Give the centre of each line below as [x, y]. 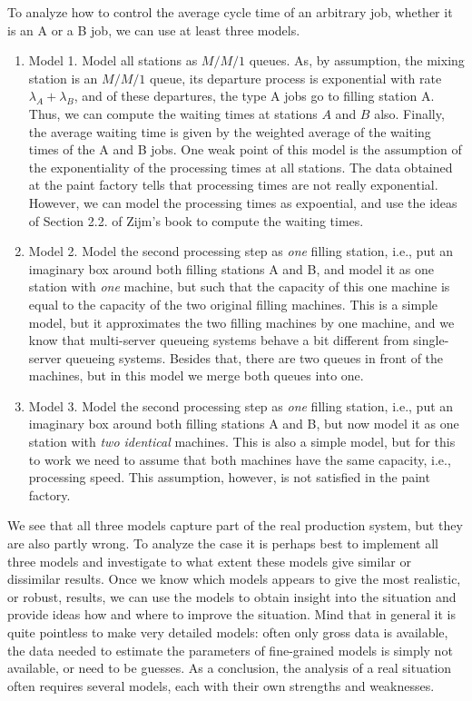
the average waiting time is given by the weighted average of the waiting [230, 131]
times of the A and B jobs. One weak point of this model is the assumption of [245, 149]
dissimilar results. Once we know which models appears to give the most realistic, [234, 579]
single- [431, 340]
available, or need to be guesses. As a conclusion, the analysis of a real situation [230, 668]
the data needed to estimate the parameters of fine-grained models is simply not [230, 650]
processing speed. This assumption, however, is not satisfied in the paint [229, 477]
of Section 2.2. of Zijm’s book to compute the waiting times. [196, 220]
